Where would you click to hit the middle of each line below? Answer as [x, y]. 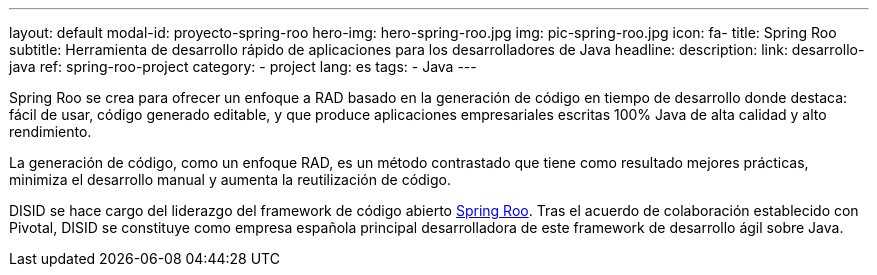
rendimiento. [50, 131]
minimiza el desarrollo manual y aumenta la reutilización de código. [230, 179]
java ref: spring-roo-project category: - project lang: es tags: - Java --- [243, 66]
